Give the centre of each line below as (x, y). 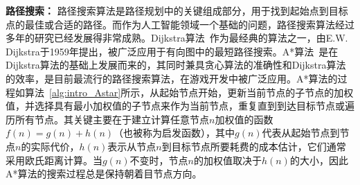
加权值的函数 (244, 119)
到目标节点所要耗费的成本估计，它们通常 (254, 146)
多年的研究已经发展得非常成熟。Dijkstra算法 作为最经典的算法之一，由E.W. (177, 38)
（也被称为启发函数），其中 (174, 133)
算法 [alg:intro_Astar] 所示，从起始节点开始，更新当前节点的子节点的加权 (189, 92)
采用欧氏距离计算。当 (54, 160)
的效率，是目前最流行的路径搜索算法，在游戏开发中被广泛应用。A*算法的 (172, 78)
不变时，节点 (159, 160)
